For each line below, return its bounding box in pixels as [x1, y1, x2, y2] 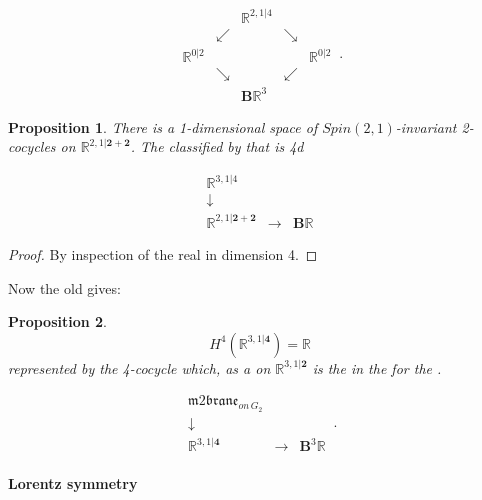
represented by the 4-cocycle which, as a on [8, 357, 271, 378]
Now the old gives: [8, 277, 121, 298]
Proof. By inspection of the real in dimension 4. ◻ [8, 243, 318, 264]
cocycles [8, 136, 56, 157]
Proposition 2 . [8, 311, 107, 332]
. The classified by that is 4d [130, 136, 304, 157]
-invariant [395, 116, 457, 137]
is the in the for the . [312, 357, 442, 378]
